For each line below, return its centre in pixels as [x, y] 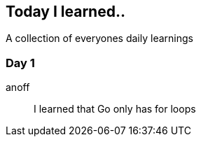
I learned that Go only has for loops [115, 109]
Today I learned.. [65, 12]
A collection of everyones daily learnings [99, 38]
